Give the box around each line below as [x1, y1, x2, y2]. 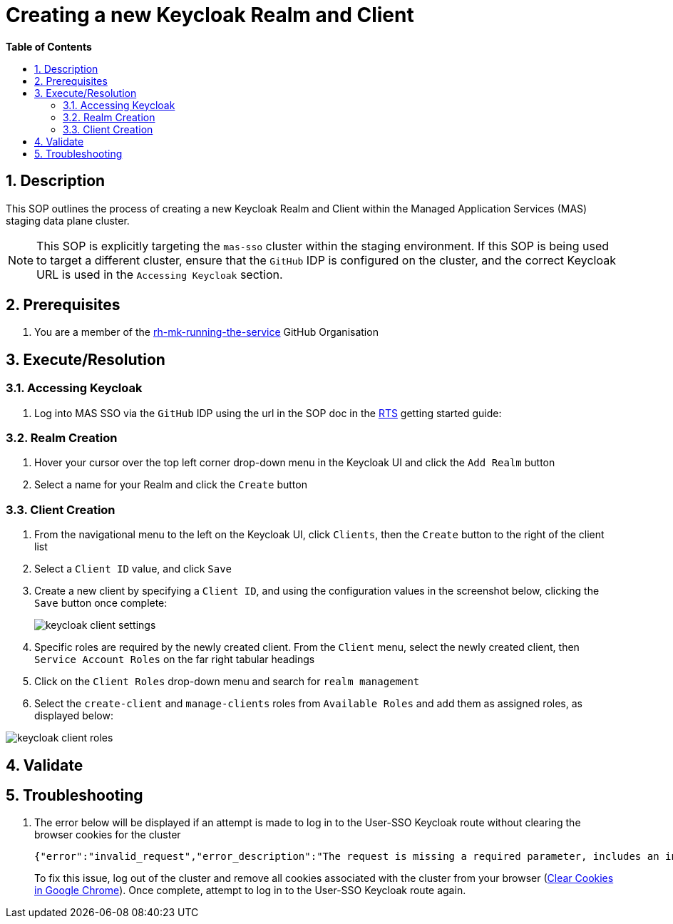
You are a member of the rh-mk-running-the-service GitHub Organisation [34, 326, 379, 339]
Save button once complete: [34, 597, 168, 610]
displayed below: [34, 709, 113, 722]
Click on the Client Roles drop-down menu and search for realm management [34, 675, 420, 688]
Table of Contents [6, 40, 92, 53]
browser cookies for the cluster [34, 828, 181, 841]
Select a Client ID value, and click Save [34, 563, 232, 575]
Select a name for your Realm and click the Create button [34, 478, 307, 491]
